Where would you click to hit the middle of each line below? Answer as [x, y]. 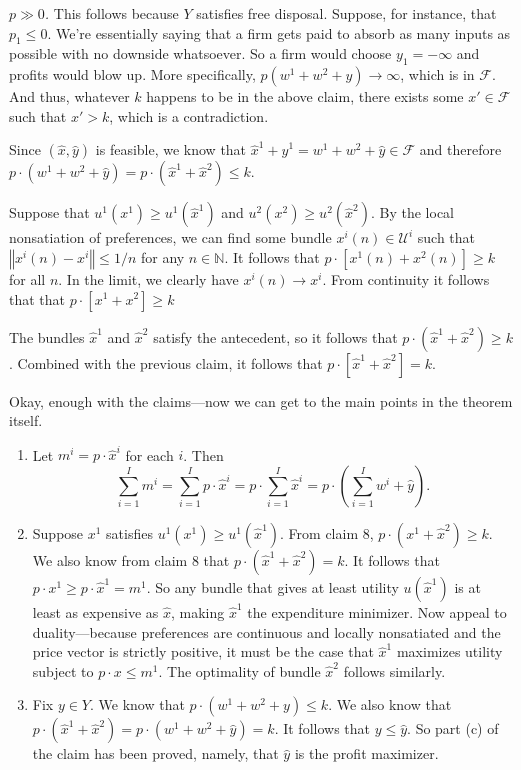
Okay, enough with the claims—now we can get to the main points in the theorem [261, 400]
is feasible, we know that [171, 149]
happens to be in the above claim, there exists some [305, 96]
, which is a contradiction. [189, 115]
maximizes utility [449, 651]
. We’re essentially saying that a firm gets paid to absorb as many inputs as [279, 32]
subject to [63, 670]
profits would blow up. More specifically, [132, 74]
